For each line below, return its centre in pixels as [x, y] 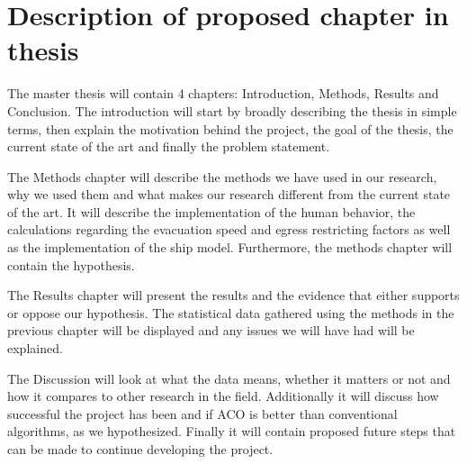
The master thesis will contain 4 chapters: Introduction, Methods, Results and [223, 93]
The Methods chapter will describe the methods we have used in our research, [222, 176]
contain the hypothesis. [71, 264]
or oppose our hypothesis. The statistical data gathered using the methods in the [231, 312]
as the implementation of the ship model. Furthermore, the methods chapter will [230, 247]
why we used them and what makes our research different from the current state [229, 194]
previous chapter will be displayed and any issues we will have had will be [211, 330]
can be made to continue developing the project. [140, 449]
